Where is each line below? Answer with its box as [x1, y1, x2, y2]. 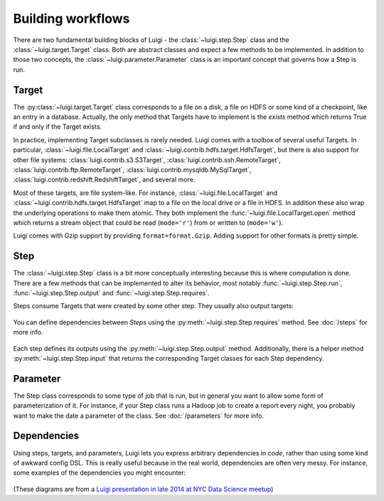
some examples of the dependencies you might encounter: [13, 468, 186, 477]
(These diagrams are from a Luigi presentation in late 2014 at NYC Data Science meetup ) [13, 485, 274, 493]
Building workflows [13, 11, 130, 26]
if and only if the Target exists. [13, 122, 102, 131]
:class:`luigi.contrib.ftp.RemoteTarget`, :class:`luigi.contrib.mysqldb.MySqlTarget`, [13, 165, 252, 174]
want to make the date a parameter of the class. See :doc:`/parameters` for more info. [13, 411, 265, 420]
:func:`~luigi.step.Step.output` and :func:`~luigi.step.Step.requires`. [13, 289, 210, 297]
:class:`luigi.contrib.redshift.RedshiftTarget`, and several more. [13, 175, 196, 184]
